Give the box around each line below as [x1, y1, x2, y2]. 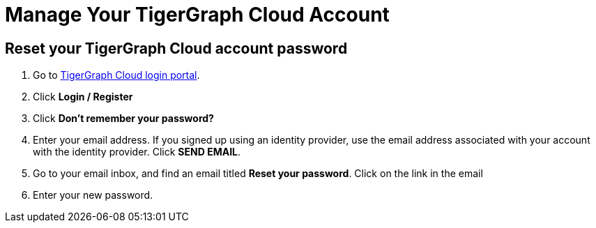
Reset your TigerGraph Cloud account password [5, 39, 348, 57]
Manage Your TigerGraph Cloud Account [5, 3, 390, 26]
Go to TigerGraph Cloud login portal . [33, 69, 200, 82]
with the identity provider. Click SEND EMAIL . [33, 146, 241, 158]
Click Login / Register [33, 91, 133, 103]
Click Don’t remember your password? [33, 112, 214, 125]
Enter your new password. [33, 189, 153, 202]
